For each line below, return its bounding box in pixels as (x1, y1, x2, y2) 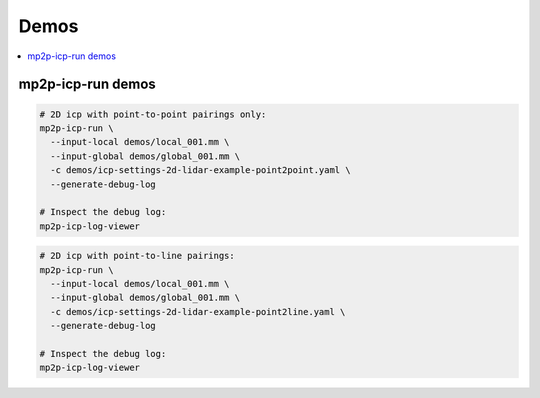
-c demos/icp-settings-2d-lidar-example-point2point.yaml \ (50, 165, 351, 176)
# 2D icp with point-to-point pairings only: (39, 108, 267, 120)
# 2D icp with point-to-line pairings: (39, 250, 235, 262)
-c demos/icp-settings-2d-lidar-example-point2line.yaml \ (50, 306, 346, 317)
